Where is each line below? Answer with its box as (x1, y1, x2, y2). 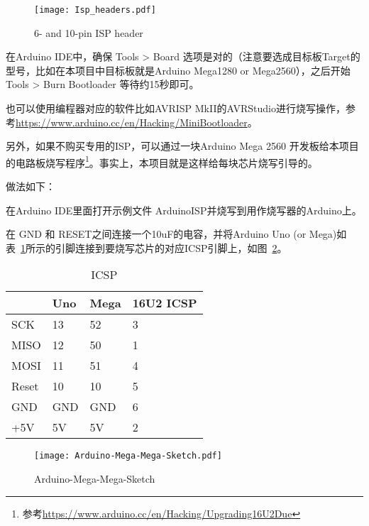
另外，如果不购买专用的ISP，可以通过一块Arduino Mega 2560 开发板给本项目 (6, 138, 359, 153)
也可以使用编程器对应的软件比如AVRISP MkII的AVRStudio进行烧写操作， (6, 101, 346, 116)
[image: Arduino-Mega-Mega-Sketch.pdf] (34, 451, 222, 461)
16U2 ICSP (132, 295, 197, 312)
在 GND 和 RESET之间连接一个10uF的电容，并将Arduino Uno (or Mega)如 (6, 226, 347, 241)
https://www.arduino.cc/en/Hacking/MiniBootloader (16, 114, 248, 129)
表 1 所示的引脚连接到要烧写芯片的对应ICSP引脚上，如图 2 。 (6, 240, 287, 255)
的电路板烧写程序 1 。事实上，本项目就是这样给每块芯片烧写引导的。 (6, 153, 318, 170)
